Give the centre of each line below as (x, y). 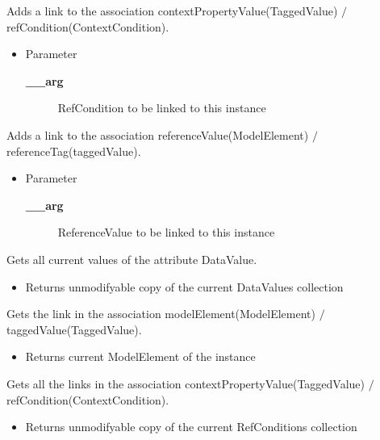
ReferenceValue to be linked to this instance (166, 232)
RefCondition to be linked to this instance (162, 108)
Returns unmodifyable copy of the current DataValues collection (184, 286)
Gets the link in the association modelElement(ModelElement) (161, 314)
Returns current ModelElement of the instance (140, 356)
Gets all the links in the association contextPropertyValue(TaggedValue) (186, 383)
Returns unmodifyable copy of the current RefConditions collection (191, 427)
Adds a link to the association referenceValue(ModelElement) (158, 134)
